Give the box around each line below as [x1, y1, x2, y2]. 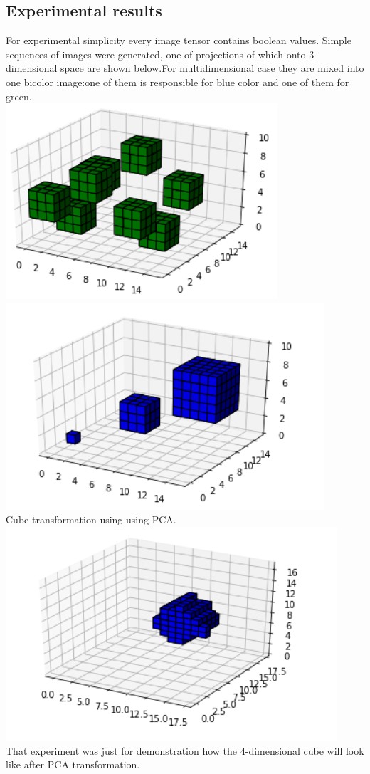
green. [6, 88, 32, 103]
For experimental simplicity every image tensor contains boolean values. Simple [6, 33, 351, 48]
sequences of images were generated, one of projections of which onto [6, 46, 306, 61]
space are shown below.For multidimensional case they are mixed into [60, 61, 364, 75]
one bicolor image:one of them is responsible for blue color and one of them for [6, 74, 349, 89]
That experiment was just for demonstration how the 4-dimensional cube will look [6, 743, 364, 758]
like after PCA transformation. [6, 757, 140, 772]
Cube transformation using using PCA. [6, 512, 176, 527]
